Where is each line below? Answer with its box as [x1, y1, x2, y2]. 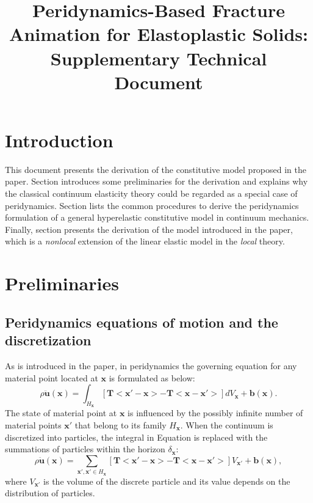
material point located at [5, 371, 98, 384]
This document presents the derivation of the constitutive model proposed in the [5, 163, 307, 175]
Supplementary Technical [50, 45, 267, 70]
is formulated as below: [109, 371, 195, 384]
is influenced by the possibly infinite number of [128, 406, 303, 419]
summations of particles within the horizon [5, 442, 165, 455]
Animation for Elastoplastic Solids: [9, 21, 308, 46]
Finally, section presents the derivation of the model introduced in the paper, [5, 222, 293, 235]
